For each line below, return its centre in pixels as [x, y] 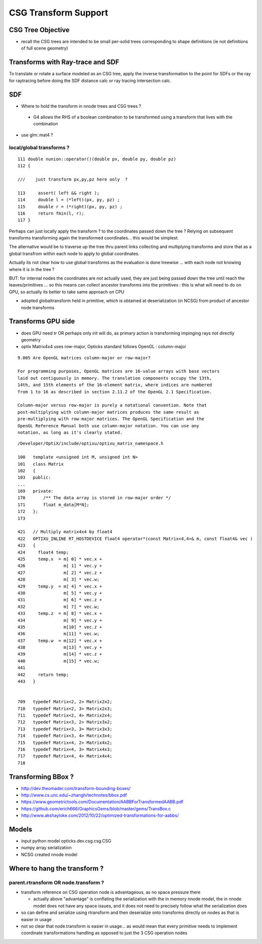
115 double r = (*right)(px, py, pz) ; [70, 207]
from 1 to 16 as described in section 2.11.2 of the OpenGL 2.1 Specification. [115, 392]
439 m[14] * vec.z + [60, 654]
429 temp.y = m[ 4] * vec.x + [60, 586]
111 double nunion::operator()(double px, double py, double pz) [97, 159]
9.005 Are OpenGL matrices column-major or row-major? [84, 358]
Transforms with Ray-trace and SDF [64, 62]
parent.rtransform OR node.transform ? [57, 882]
